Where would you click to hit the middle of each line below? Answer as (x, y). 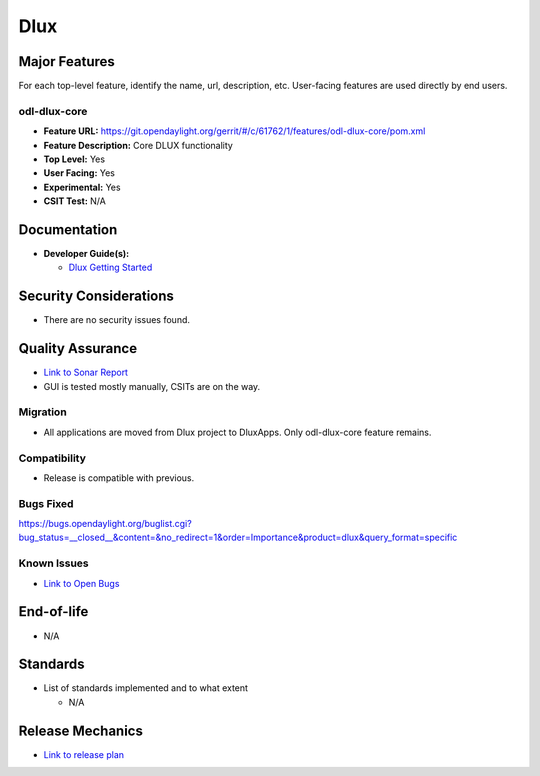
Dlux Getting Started (110, 267)
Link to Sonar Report (86, 372)
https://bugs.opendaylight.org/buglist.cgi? (105, 524)
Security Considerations (96, 296)
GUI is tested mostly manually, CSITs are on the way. (152, 386)
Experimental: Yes (82, 187)
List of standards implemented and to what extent (146, 688)
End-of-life (53, 611)
